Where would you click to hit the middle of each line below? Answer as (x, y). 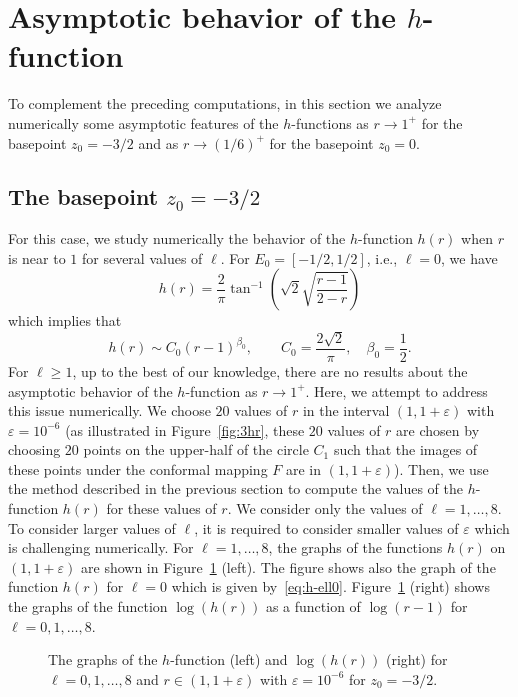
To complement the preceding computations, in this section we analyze (225, 103)
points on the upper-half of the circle (196, 449)
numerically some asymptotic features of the (143, 122)
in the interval (346, 410)
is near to (37, 257)
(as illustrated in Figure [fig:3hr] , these (185, 429)
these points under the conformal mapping (138, 468)
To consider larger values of (92, 527)
